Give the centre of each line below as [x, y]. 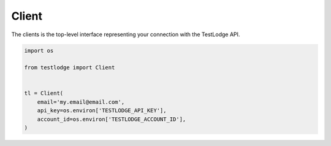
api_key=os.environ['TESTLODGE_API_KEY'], [102, 111]
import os [39, 50]
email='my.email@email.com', [81, 102]
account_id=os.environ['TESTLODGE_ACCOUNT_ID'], [112, 119]
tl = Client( [44, 93]
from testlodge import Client [70, 68]
